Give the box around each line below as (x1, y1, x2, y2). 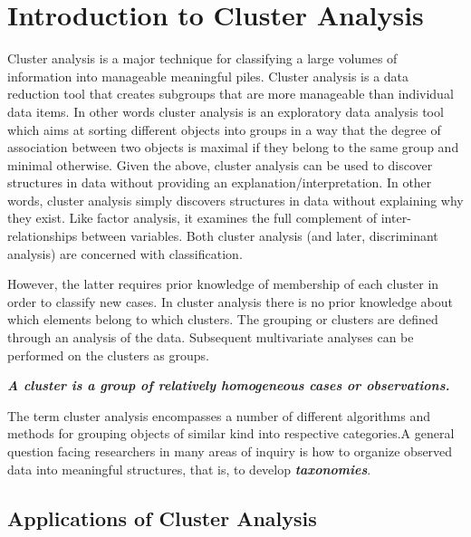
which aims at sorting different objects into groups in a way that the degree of (7, 120, 441, 139)
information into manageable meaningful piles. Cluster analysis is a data (7, 66, 409, 85)
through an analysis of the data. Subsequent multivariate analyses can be (7, 328, 414, 347)
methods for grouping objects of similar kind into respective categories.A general (7, 424, 455, 443)
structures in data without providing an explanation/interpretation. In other (7, 173, 432, 192)
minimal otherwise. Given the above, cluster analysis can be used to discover (7, 155, 433, 174)
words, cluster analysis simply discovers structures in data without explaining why (7, 190, 464, 209)
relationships (7, 226, 78, 245)
